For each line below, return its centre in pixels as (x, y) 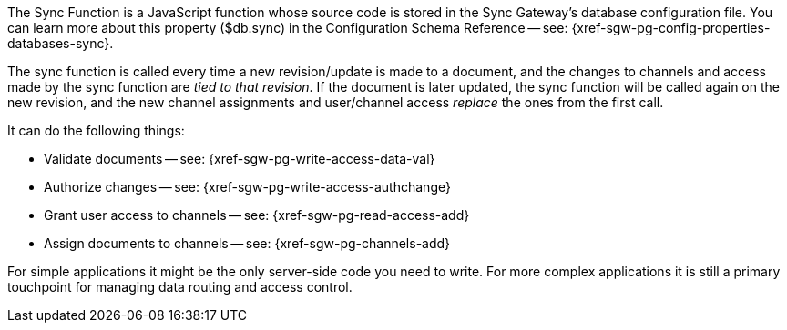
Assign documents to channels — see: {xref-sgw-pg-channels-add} (247, 243)
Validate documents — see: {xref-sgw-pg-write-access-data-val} (240, 159)
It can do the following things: (96, 130)
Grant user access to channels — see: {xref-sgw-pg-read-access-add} (257, 215)
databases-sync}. (61, 43)
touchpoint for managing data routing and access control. (180, 287)
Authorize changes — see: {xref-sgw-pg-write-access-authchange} (247, 187)
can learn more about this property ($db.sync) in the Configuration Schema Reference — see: (288, 28)
